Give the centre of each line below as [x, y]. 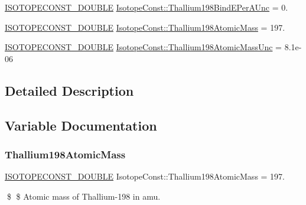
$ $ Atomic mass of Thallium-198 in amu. [84, 196]
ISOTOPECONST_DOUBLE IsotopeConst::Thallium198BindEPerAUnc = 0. [147, 7]
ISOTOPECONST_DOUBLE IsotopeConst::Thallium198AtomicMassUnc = [143, 47]
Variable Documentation [81, 125]
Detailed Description [69, 90]
